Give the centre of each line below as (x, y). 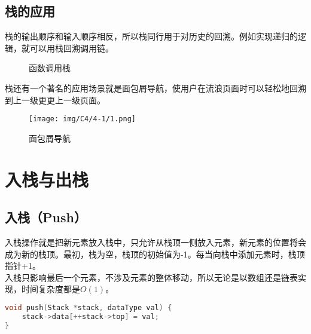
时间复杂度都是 (51, 289)
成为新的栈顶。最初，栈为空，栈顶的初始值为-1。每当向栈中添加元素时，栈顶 (155, 254)
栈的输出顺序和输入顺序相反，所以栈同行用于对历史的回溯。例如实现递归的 (151, 36)
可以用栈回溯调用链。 (71, 48)
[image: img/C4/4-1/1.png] (82, 119)
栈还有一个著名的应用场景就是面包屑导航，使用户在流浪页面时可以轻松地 (147, 88)
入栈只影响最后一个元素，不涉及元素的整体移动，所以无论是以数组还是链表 (151, 277)
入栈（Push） (46, 217)
